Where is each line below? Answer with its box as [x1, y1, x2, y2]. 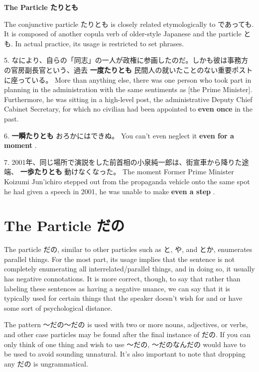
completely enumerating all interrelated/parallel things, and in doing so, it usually [4, 263, 255, 274]
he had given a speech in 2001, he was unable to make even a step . [4, 186, 215, 196]
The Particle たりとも [4, 2, 78, 12]
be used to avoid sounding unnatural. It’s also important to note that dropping [4, 349, 246, 359]
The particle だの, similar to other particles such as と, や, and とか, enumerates [4, 244, 253, 254]
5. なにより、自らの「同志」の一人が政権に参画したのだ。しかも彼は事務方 [4, 55, 249, 65]
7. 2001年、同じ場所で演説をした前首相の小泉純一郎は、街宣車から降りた [4, 156, 242, 167]
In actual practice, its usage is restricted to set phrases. [15, 38, 184, 48]
